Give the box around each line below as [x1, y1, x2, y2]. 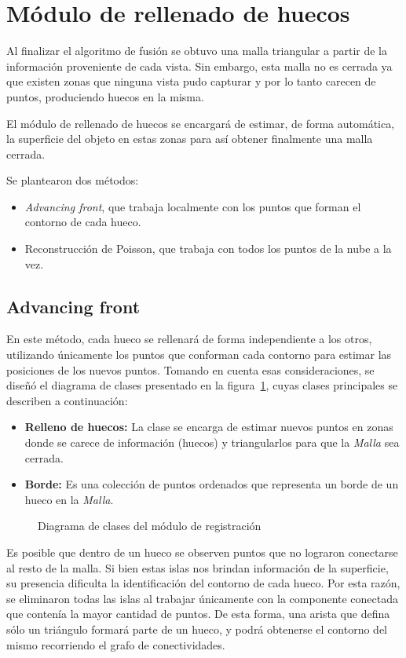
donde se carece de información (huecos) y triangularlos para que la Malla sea [24, 434, 400, 451]
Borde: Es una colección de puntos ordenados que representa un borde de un [24, 476, 399, 492]
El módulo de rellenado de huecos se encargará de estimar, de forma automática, [6, 115, 395, 131]
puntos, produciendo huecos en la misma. [6, 88, 204, 104]
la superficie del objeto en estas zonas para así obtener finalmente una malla [6, 130, 373, 147]
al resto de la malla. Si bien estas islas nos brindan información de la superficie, [6, 559, 389, 576]
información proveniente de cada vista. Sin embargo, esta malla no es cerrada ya [6, 57, 393, 74]
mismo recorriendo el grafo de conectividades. [6, 636, 225, 653]
